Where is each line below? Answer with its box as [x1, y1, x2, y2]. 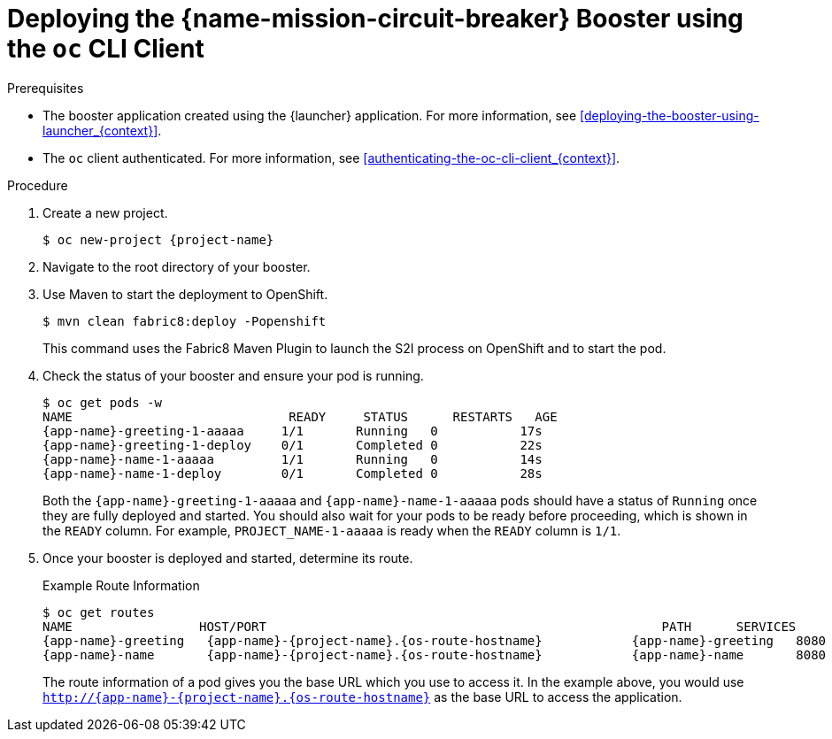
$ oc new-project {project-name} [42, 232, 274, 247]
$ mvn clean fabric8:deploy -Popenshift [42, 313, 327, 328]
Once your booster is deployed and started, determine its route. [42, 550, 413, 566]
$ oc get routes [42, 604, 155, 620]
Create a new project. [42, 204, 168, 220]
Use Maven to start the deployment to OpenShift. [42, 286, 328, 302]
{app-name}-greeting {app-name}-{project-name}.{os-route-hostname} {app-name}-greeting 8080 [42, 633, 827, 648]
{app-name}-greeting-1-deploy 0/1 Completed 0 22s [42, 437, 543, 452]
